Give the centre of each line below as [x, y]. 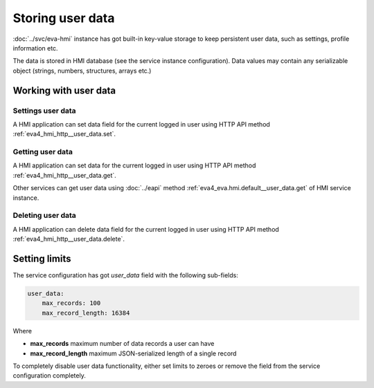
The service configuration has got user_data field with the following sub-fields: [125, 275]
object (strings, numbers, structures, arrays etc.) [82, 71]
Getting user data [43, 152]
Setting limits [42, 258]
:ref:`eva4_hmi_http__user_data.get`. [65, 175]
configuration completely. [49, 376]
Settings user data [44, 111]
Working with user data [64, 90]
